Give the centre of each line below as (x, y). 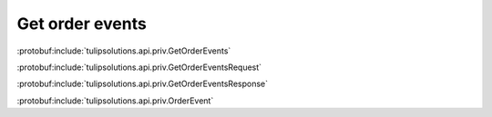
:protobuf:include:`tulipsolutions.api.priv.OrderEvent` (115, 101)
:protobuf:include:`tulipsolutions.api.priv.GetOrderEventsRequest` (139, 67)
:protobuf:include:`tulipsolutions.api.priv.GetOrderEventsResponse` (143, 84)
